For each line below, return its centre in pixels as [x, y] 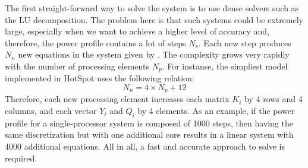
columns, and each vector [51, 111]
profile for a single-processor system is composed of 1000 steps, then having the [149, 123]
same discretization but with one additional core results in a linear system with [149, 134]
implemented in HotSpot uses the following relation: [100, 78]
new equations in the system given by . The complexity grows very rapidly [154, 54]
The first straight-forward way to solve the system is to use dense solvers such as [152, 8]
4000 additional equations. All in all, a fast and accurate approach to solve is [145, 146]
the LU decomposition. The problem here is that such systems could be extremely [154, 19]
